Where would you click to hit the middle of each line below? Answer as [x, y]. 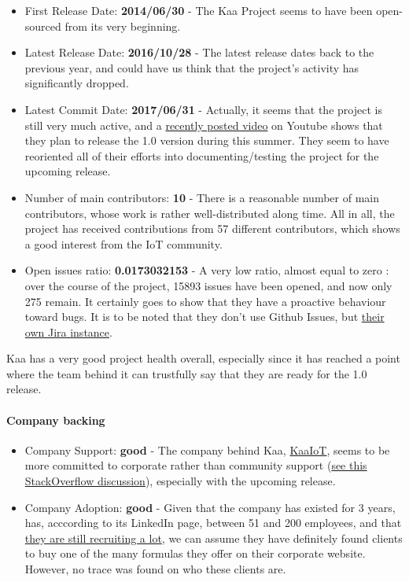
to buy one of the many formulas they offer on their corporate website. [195, 553]
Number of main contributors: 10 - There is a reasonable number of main [202, 197]
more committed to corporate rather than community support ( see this [196, 465]
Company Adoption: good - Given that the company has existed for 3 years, [210, 507]
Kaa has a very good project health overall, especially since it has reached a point [203, 358]
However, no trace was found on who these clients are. [155, 569]
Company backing [56, 420]
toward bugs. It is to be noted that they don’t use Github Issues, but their [204, 317]
